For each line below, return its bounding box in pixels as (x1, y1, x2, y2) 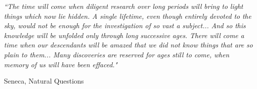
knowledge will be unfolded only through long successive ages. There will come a (4, 30, 244, 40)
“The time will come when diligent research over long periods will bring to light (4, 1, 243, 11)
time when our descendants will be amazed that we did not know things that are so (4, 40, 253, 50)
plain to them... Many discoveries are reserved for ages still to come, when (4, 49, 229, 59)
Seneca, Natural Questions (4, 76, 84, 86)
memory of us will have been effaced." (4, 59, 118, 69)
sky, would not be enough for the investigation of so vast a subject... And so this (4, 20, 246, 31)
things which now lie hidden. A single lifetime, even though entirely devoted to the (4, 10, 252, 21)
